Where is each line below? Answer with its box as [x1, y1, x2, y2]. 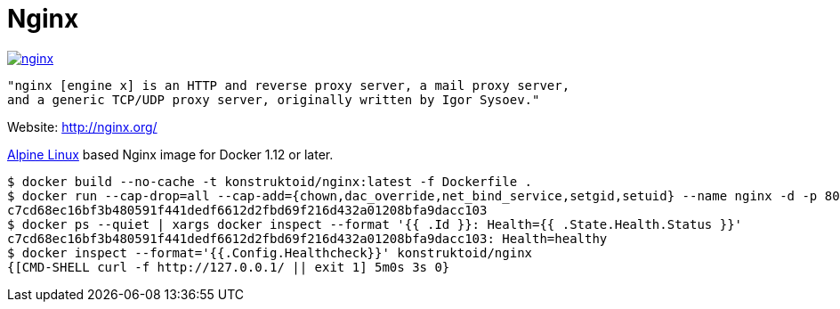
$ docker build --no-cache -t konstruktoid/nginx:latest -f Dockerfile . [7, 174, 533, 189]
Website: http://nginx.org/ [7, 118, 157, 134]
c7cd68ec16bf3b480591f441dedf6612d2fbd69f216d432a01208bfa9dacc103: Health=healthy [7, 231, 608, 246]
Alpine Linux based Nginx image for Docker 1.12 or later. [7, 146, 334, 162]
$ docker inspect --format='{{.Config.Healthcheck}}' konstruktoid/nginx [7, 245, 533, 260]
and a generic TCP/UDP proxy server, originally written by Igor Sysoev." [7, 92, 540, 107]
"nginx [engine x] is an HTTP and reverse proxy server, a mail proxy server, [7, 77, 570, 93]
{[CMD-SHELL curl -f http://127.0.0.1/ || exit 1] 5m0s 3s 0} [7, 259, 450, 274]
